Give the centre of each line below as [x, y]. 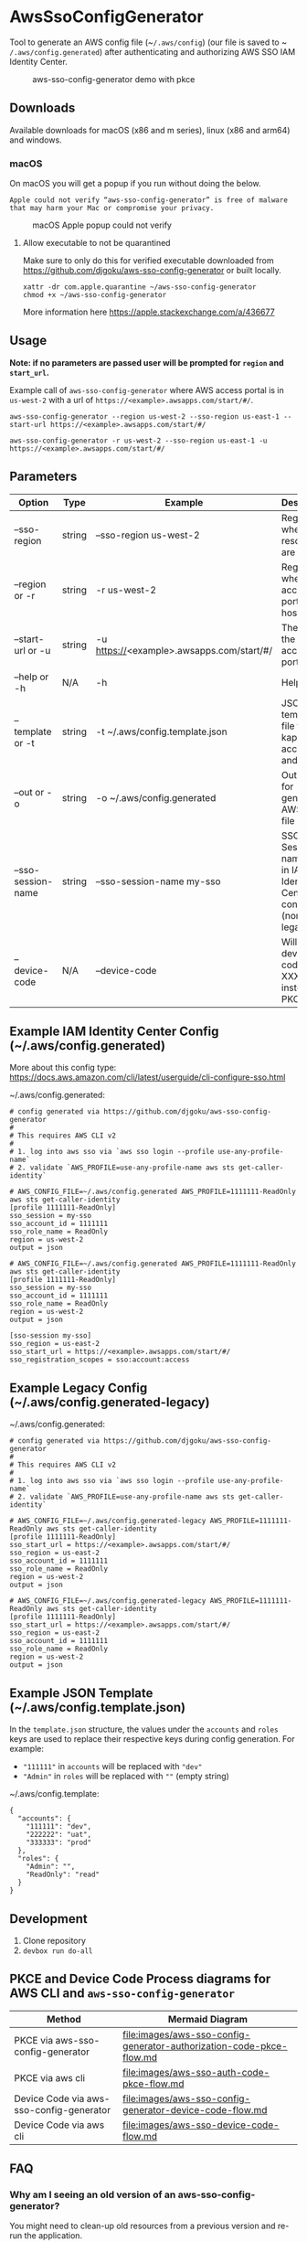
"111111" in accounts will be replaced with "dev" [112, 1767]
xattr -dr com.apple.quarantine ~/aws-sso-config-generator [139, 287]
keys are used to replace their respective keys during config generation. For [152, 1739]
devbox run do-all [58, 1951]
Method [64, 2019]
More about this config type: [63, 1068]
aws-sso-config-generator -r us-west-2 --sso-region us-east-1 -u [138, 441]
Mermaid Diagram [208, 2019]
